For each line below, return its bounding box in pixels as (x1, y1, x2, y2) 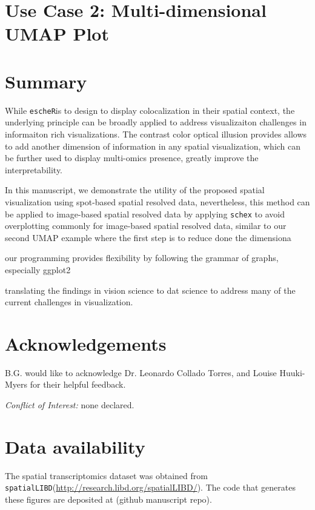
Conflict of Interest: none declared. (5, 399, 134, 411)
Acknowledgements (5, 331, 167, 356)
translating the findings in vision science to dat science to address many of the (5, 283, 296, 296)
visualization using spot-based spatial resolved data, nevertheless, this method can (5, 195, 310, 208)
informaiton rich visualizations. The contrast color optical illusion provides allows (5, 127, 307, 140)
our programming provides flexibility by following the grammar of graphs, (5, 251, 279, 264)
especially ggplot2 (5, 263, 71, 276)
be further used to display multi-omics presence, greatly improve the (5, 151, 259, 164)
